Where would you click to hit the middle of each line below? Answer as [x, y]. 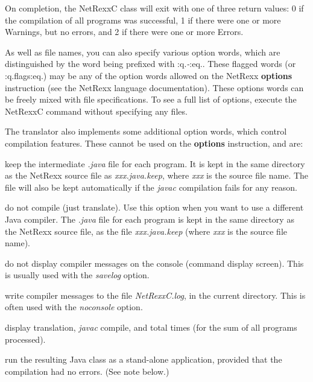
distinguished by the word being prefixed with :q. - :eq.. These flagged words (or [150, 64]
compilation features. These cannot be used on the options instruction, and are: [154, 143]
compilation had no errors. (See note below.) [87, 371]
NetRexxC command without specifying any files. [96, 111]
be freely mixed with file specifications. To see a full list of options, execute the [151, 99]
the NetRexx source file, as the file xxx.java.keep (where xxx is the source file [146, 231]
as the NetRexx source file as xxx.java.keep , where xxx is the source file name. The [157, 175]
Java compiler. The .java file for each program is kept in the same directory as [150, 219]
